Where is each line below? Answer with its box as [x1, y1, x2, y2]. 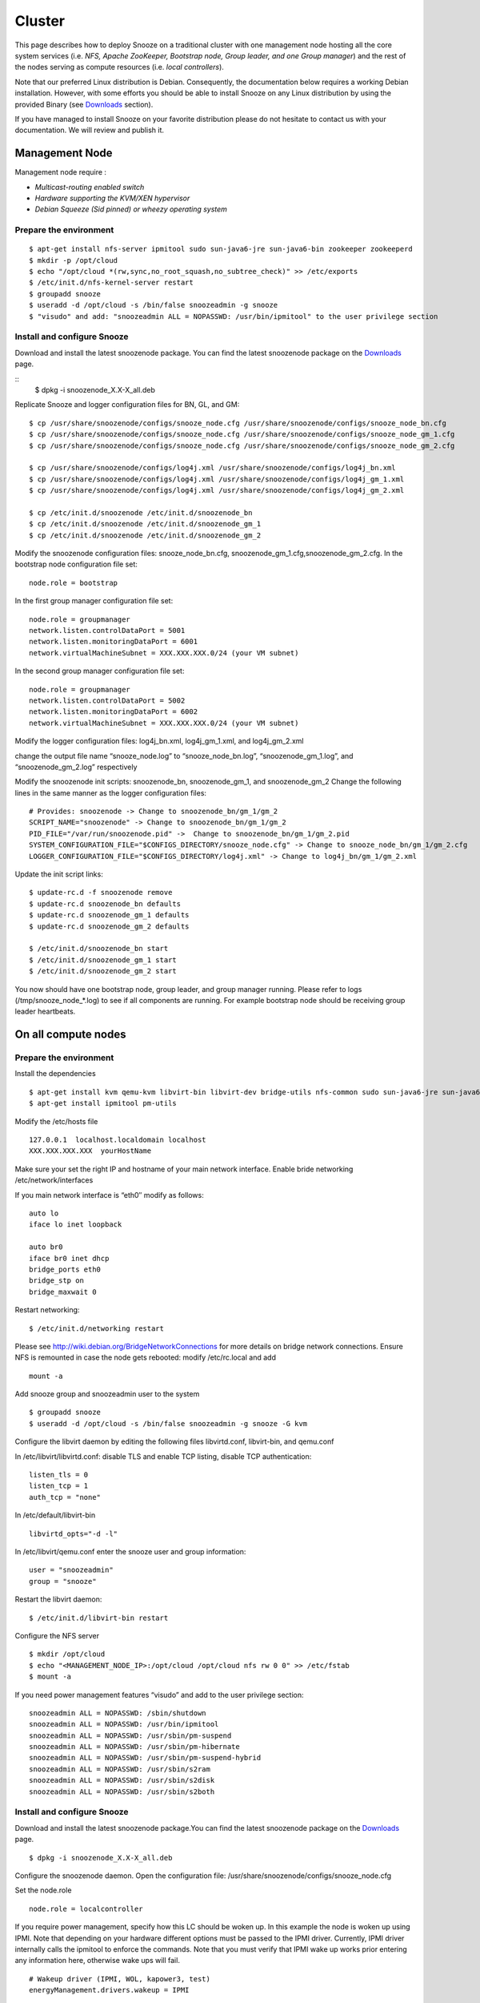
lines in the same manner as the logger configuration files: [14, 788, 207, 797]
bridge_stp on [29, 1276, 84, 1285]
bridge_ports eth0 [29, 1264, 102, 1274]
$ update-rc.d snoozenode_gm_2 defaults [29, 921, 190, 931]
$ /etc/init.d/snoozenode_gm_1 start [29, 955, 178, 965]
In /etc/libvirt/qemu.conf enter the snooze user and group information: [14, 1546, 246, 1556]
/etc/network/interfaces [14, 1175, 94, 1185]
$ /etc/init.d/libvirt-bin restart [29, 1613, 169, 1622]
